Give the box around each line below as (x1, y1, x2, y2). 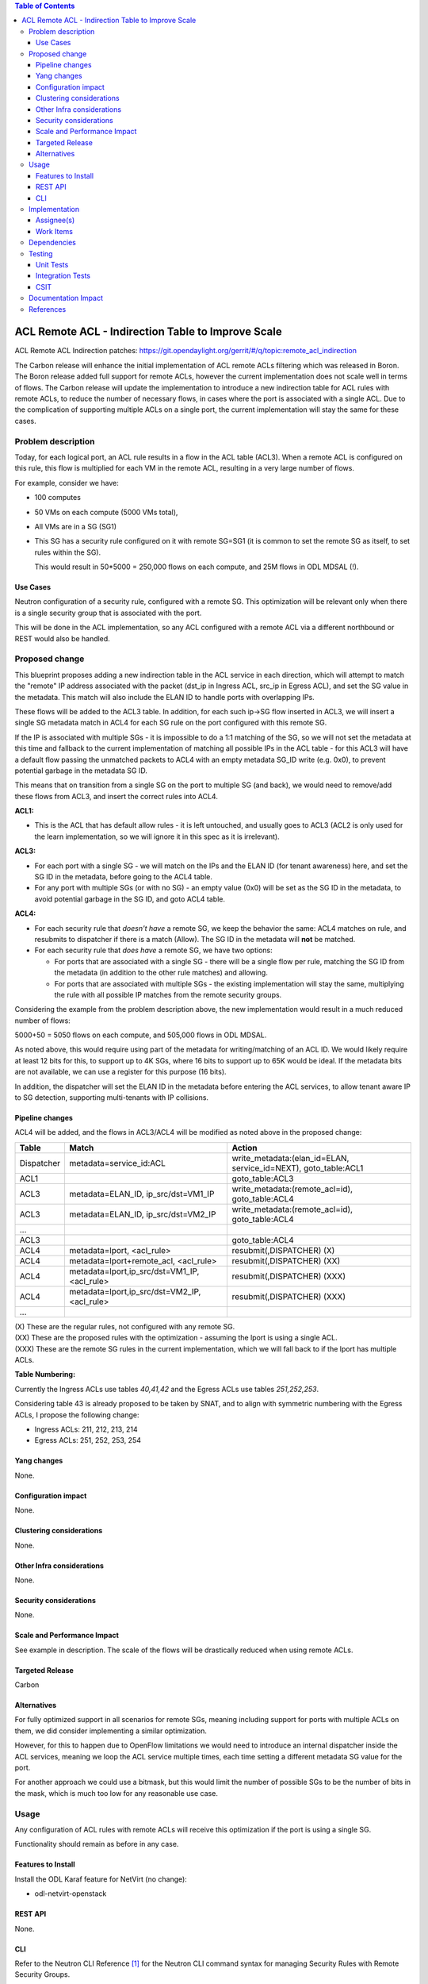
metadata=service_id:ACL (69, 1157, 166, 1168)
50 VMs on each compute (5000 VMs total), (34, 507, 178, 517)
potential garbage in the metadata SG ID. (14, 766, 148, 775)
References (29, 304, 67, 313)
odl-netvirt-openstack (34, 1889, 107, 1898)
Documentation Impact (29, 294, 103, 303)
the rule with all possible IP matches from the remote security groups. (54, 990, 282, 999)
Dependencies (29, 238, 77, 248)
